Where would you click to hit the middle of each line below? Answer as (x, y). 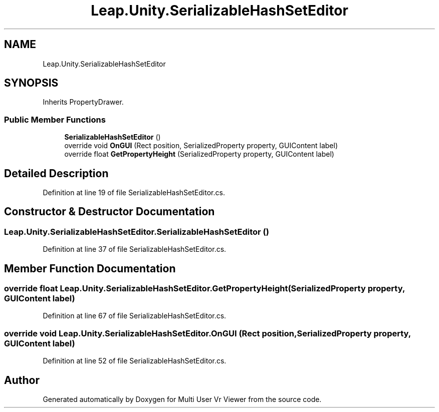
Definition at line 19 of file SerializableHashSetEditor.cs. (134, 193)
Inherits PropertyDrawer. (83, 102)
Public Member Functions (55, 119)
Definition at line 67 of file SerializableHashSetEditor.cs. (135, 316)
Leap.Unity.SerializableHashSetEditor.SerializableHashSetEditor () (137, 232)
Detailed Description (56, 173)
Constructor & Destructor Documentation (109, 212)
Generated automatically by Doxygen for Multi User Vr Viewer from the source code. (182, 399)
